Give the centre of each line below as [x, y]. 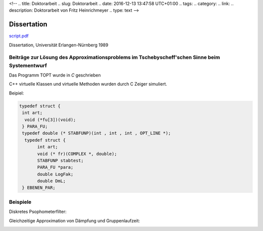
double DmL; [51, 181]
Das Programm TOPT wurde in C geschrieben [55, 75]
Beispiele [20, 202]
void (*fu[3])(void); [50, 120]
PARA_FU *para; [55, 167]
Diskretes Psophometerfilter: [38, 212]
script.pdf [19, 36]
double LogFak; [55, 174]
